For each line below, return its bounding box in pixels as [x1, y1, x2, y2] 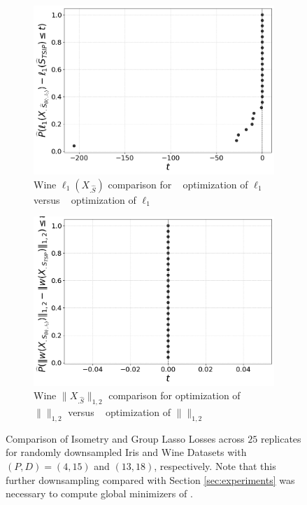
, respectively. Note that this [154, 458, 276, 473]
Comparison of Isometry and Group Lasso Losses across [6, 431, 245, 445]
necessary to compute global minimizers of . [6, 486, 193, 501]
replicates [260, 431, 301, 445]
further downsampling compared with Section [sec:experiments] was [6, 472, 295, 487]
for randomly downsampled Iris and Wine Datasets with [6, 445, 247, 459]
